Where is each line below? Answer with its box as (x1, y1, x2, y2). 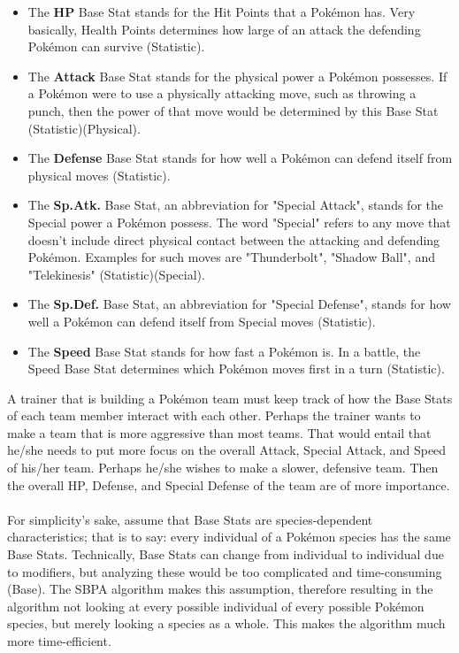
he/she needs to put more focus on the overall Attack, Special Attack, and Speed (7, 441, 447, 459)
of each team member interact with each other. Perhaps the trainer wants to (7, 406, 421, 425)
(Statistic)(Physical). (27, 119, 141, 137)
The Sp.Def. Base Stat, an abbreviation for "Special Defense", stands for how (27, 295, 451, 313)
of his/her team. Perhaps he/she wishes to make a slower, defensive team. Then (7, 458, 439, 477)
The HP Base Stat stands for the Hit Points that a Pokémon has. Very (27, 3, 416, 20)
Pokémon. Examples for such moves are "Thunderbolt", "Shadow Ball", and (27, 248, 435, 266)
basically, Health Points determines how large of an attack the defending (27, 19, 421, 38)
